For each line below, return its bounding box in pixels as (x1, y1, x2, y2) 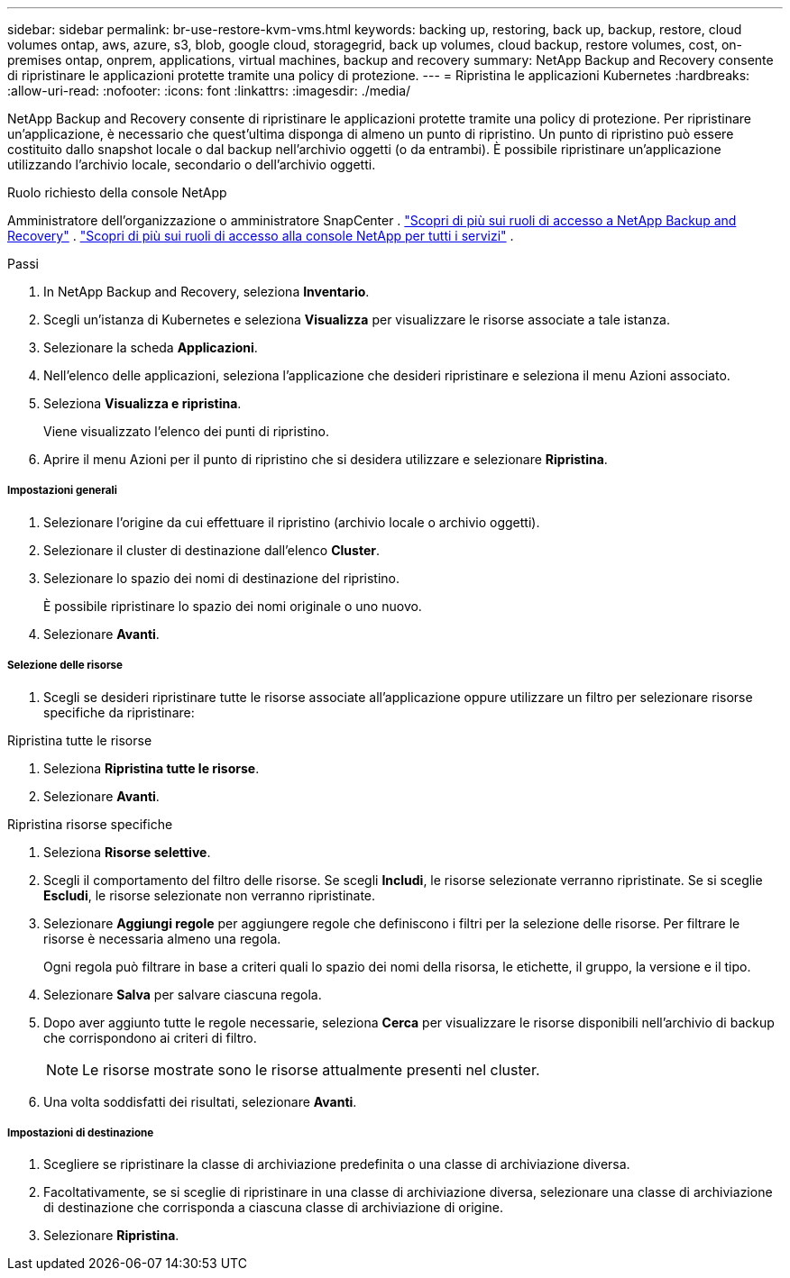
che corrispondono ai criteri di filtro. (43, 1029, 257, 1045)
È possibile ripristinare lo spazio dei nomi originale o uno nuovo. (43, 598, 422, 614)
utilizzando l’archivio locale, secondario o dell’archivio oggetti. (7, 157, 376, 172)
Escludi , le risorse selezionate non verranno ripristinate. (43, 887, 376, 903)
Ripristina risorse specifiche (7, 816, 173, 832)
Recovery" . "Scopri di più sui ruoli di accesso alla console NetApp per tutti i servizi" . (7, 228, 514, 243)
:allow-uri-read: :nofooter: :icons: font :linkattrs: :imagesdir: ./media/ (7, 83, 411, 98)
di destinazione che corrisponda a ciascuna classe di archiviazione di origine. (43, 1200, 503, 1216)
